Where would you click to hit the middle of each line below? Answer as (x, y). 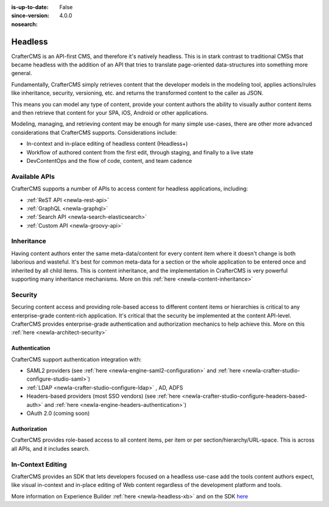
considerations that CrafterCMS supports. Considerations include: (94, 132)
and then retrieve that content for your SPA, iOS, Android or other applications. (110, 113)
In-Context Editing (39, 464)
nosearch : (24, 24)
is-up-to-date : (30, 7)
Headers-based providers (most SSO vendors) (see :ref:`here (104, 396)
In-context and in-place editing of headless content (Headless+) (107, 144)
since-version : (30, 16)
